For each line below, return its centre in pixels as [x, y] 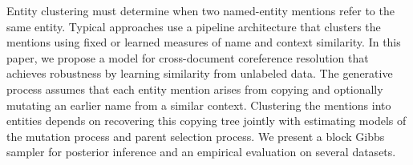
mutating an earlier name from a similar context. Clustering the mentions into [199, 105]
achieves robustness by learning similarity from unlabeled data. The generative [200, 73]
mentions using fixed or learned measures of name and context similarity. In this [204, 42]
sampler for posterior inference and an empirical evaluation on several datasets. [201, 152]
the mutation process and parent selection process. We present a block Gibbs [196, 136]
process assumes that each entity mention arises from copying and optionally [195, 89]
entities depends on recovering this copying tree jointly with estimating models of [206, 121]
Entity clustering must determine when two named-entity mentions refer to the [200, 10]
